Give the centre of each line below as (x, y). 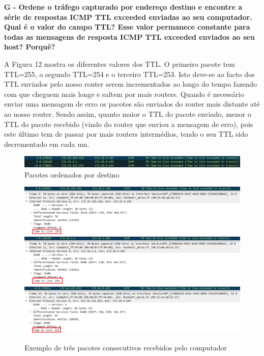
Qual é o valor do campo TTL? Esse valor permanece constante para (127, 27)
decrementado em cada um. (47, 144)
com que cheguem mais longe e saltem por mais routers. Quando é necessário (124, 94)
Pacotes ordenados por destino (72, 174)
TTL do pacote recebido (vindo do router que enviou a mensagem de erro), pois (129, 124)
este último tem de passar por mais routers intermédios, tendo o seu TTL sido (126, 134)
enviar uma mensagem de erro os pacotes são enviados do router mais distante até (132, 104)
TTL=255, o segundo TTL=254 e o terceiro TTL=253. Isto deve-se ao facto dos (129, 74)
